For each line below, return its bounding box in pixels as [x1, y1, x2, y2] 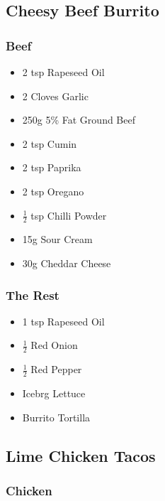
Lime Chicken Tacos [6, 444, 156, 466]
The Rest [6, 286, 59, 303]
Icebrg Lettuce [22, 386, 86, 401]
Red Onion [30, 338, 78, 352]
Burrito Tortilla [22, 409, 91, 424]
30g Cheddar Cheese [22, 255, 111, 270]
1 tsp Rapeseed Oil [22, 313, 105, 328]
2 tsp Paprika [22, 160, 81, 175]
